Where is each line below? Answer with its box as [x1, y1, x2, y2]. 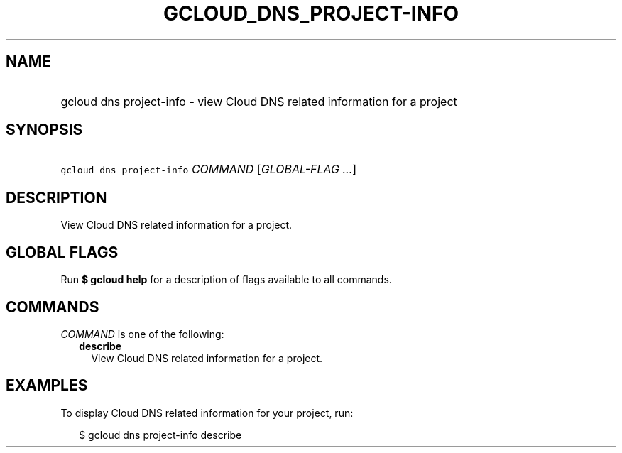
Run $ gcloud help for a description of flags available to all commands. [60, 273, 392, 286]
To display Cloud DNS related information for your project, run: [60, 406, 354, 419]
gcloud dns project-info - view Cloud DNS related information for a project [60, 94, 457, 109]
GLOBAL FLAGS [6, 243, 119, 261]
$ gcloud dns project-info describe [79, 428, 242, 441]
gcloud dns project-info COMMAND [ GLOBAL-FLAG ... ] [60, 162, 357, 177]
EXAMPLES [6, 376, 88, 395]
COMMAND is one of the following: [60, 327, 224, 340]
